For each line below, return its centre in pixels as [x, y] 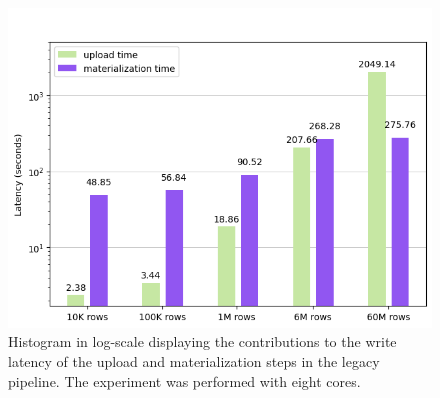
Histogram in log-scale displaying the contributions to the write [202, 341]
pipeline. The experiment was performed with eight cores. [184, 380]
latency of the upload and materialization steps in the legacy [194, 360]
